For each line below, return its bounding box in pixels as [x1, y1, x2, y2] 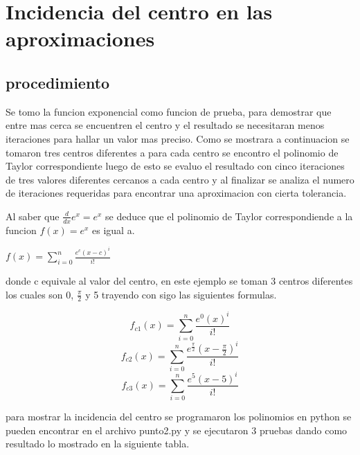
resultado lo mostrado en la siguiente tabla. [6, 436, 190, 451]
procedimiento [6, 71, 110, 93]
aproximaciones [6, 24, 155, 53]
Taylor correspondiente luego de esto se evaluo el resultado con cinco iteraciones [6, 159, 345, 173]
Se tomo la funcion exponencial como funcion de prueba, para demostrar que [6, 104, 332, 118]
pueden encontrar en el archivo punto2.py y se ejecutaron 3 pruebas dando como [6, 422, 348, 437]
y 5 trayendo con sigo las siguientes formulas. [85, 287, 277, 301]
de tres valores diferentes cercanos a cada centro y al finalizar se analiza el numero [6, 172, 354, 186]
